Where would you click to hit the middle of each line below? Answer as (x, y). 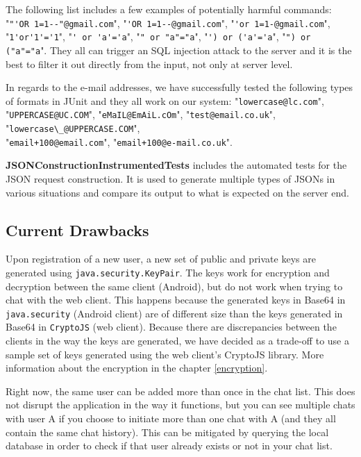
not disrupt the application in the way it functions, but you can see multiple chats (180, 405)
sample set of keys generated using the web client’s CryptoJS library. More (165, 354)
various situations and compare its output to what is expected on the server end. (177, 192)
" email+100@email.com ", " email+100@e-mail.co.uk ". (119, 141)
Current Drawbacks (77, 230)
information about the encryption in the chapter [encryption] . (137, 368)
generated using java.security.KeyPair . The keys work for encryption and (168, 272)
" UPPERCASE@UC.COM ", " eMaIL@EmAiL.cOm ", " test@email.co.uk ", (141, 114)
